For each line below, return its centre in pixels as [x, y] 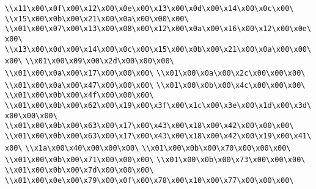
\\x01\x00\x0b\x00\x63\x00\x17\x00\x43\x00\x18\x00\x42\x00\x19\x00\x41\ [158, 136]
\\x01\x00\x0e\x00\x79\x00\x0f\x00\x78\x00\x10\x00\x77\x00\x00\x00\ [149, 180]
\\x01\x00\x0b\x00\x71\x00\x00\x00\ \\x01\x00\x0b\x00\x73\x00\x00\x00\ [155, 160]
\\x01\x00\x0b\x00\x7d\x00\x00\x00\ [79, 170]
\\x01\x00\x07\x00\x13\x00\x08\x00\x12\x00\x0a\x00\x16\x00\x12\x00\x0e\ [158, 29]
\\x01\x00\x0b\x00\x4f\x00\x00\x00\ [79, 95]
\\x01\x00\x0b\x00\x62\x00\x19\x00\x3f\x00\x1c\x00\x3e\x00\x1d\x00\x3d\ [158, 105]
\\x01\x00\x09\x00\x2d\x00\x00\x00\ [100, 61]
